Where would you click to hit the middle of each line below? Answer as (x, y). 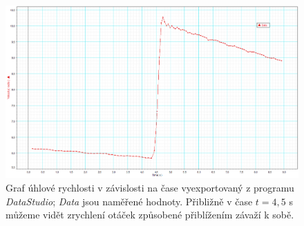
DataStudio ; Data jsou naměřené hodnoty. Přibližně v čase (129, 201)
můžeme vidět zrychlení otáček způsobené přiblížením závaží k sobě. (150, 215)
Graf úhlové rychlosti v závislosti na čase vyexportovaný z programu (150, 187)
